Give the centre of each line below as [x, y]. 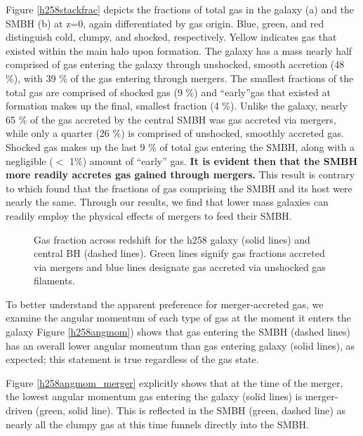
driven [19, 410]
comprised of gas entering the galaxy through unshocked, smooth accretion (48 [175, 64]
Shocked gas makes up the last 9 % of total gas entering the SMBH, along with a [180, 146]
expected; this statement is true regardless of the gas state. [132, 359]
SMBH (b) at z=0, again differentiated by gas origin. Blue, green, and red [165, 23]
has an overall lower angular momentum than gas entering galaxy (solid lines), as [180, 345]
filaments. [54, 280]
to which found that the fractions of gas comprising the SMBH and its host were [179, 188]
